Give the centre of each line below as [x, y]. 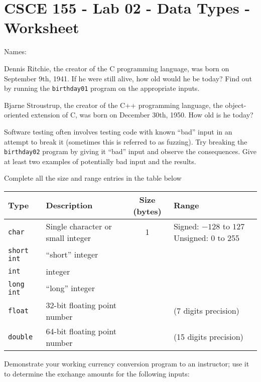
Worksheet [42, 27]
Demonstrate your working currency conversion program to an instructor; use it [127, 363]
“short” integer [72, 254]
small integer [69, 237]
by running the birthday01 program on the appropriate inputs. [102, 88]
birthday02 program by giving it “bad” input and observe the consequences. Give [130, 151]
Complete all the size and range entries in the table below [93, 178]
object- [236, 105]
